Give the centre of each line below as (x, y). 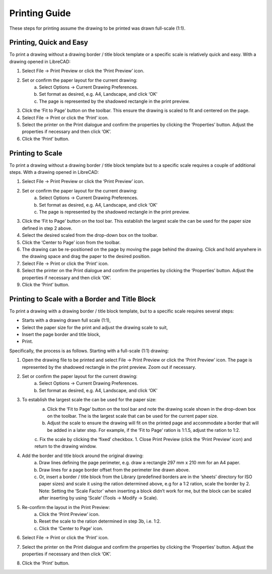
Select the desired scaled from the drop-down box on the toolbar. (90, 235)
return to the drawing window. (66, 447)
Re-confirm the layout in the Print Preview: (66, 507)
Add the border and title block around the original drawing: (83, 456)
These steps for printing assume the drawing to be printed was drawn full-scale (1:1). (97, 28)
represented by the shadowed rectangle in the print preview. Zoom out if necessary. (109, 367)
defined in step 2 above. (47, 228)
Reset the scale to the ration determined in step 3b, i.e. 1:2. (100, 521)
